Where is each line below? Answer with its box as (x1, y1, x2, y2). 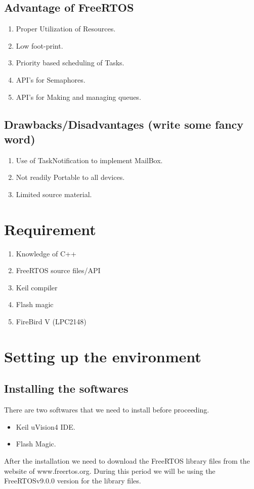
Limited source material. (16, 189, 92, 199)
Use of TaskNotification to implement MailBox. (16, 155, 163, 165)
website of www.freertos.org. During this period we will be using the (4, 465, 216, 476)
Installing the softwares (4, 381, 129, 396)
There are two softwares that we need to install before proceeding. (4, 404, 209, 415)
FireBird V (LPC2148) (16, 316, 87, 327)
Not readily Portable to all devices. (16, 172, 125, 182)
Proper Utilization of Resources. (16, 23, 116, 34)
